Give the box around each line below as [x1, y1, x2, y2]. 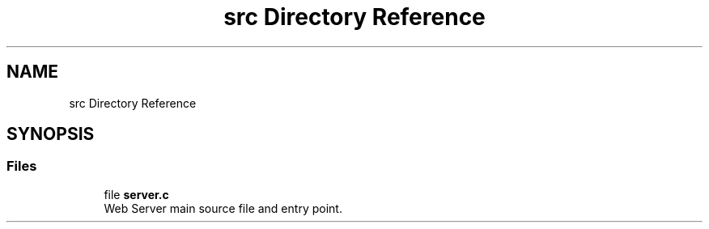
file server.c [104, 187, 169, 201]
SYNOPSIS [6, 124, 95, 145]
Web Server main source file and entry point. [104, 201, 342, 215]
